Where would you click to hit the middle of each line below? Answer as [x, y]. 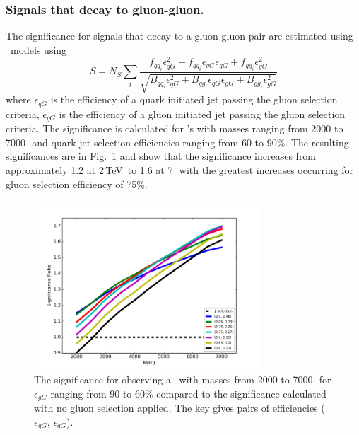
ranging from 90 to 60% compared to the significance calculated [188, 393]
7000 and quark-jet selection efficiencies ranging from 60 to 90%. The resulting [177, 142]
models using [39, 49]
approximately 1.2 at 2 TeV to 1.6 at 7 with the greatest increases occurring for [180, 170]
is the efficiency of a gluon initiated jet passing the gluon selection [202, 114]
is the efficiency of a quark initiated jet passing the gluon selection [194, 99]
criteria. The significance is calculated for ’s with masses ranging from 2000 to [175, 128]
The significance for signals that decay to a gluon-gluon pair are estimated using [179, 36]
